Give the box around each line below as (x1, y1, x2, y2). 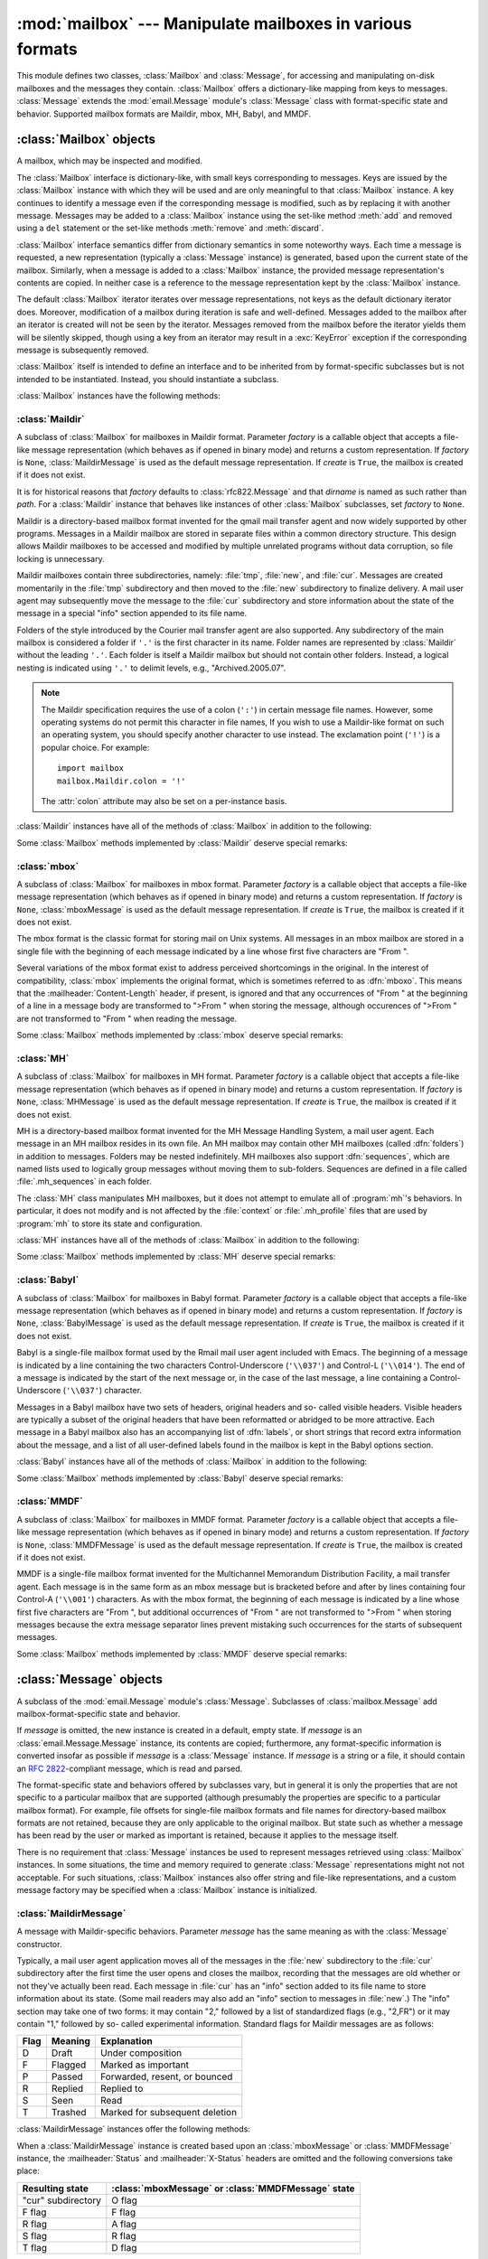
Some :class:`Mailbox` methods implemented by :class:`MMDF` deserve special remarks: (16, 1648, 348, 1659)
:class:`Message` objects (16, 1672, 163, 1687)
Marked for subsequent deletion (100, 2106, 238, 2119)
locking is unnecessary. (16, 553, 105, 564)
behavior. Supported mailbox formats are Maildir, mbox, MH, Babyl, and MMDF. (16, 108, 312, 119)
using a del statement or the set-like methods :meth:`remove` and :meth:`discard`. (16, 222, 324, 234)
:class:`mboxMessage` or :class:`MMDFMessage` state (111, 2182, 356, 2195)
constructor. (16, 1938, 62, 1949)
